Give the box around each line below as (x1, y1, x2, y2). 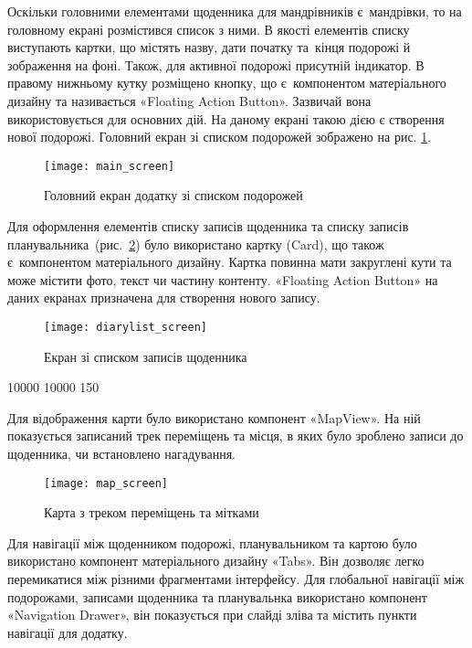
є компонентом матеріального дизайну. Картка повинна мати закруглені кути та (7, 252, 452, 271)
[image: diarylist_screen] (44, 320, 207, 334)
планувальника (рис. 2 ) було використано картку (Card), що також (7, 234, 384, 253)
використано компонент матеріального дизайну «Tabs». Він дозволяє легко (7, 551, 425, 570)
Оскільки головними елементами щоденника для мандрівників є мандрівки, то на (7, 2, 462, 20)
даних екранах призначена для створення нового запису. (7, 288, 320, 307)
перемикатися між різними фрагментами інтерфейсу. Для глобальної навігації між (7, 569, 465, 589)
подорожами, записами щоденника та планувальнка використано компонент (7, 587, 427, 606)
